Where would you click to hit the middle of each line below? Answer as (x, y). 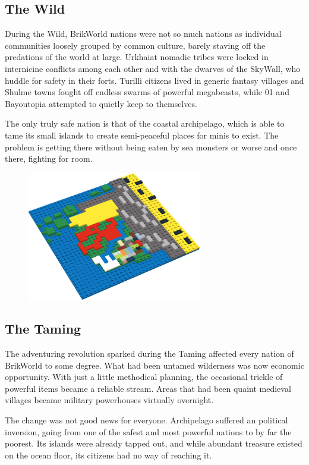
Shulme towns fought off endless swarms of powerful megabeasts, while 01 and (147, 92)
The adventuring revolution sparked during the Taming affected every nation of (149, 354)
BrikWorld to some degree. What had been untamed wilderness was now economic (154, 365)
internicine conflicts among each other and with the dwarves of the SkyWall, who (153, 68)
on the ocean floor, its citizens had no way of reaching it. (108, 455)
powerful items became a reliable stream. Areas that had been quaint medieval (148, 388)
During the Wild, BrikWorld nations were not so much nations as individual (143, 34)
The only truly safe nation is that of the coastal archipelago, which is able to (145, 123)
